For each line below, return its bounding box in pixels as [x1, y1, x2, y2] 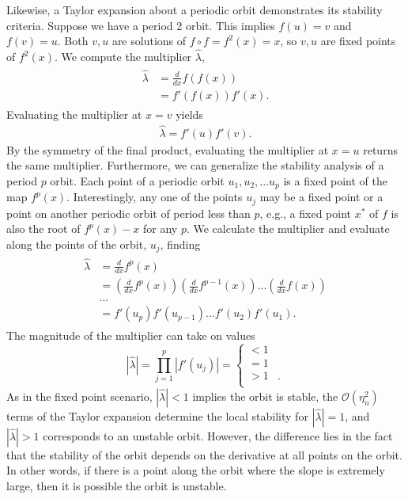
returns [363, 141, 398, 158]
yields [176, 105, 203, 122]
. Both [57, 32, 89, 49]
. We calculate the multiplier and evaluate [186, 220, 390, 237]
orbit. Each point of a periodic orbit [50, 172, 225, 189]
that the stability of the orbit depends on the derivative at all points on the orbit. [6, 446, 402, 463]
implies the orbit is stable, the [192, 387, 338, 404]
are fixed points [320, 32, 396, 49]
